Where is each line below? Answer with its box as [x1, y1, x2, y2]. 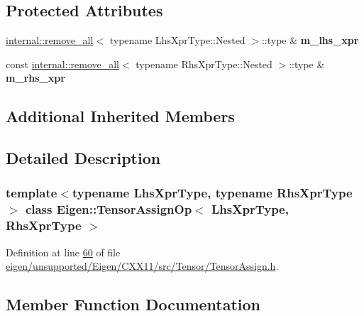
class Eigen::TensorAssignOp [25, 200, 192, 218]
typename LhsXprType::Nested [109, 33, 246, 48]
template [6, 184, 57, 202]
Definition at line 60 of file [6, 244, 121, 259]
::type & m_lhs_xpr [261, 33, 359, 48]
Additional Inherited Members [6, 105, 235, 127]
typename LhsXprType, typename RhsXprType [72, 184, 353, 202]
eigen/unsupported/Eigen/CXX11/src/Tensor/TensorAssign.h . [6, 258, 279, 273]
